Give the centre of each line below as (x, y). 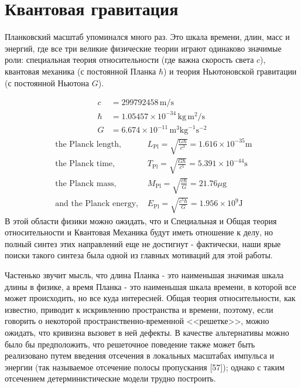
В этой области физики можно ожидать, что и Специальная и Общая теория (141, 220)
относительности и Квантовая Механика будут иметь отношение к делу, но (139, 232)
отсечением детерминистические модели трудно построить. (110, 378)
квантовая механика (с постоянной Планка (81, 71)
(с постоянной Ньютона (47, 82)
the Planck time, (85, 164)
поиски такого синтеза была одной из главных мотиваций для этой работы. (139, 255)
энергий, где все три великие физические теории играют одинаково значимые (143, 48)
